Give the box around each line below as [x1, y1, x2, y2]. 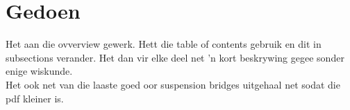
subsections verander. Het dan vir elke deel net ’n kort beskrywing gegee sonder [6, 50, 344, 64]
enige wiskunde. [6, 64, 73, 78]
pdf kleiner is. [6, 91, 64, 105]
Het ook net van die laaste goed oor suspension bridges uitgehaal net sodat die [6, 77, 340, 91]
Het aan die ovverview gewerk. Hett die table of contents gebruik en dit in [6, 37, 322, 51]
